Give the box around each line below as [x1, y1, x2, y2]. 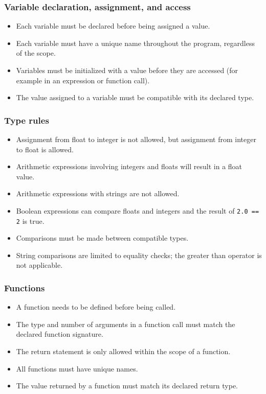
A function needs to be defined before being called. [16, 302, 176, 312]
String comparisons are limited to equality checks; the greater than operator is [16, 249, 262, 260]
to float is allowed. [16, 144, 74, 154]
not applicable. [16, 260, 63, 270]
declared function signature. [16, 329, 103, 339]
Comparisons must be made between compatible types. [16, 233, 189, 243]
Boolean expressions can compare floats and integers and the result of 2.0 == [16, 205, 259, 216]
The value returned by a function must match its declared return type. [16, 380, 238, 391]
